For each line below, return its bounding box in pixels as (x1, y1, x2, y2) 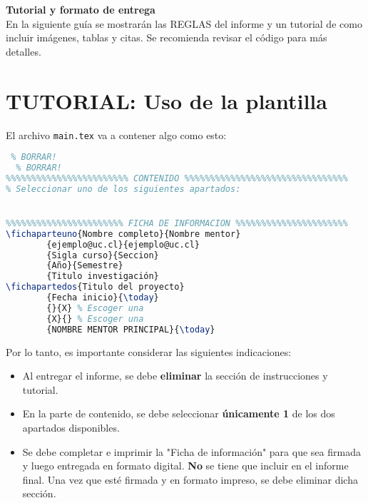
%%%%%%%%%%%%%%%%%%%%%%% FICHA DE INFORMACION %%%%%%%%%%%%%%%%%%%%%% (6, 218, 348, 228)
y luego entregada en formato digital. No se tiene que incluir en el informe (22, 458, 349, 473)
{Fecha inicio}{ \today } (46, 293, 159, 303)
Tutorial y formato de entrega (6, 2, 155, 16)
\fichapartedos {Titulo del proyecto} (6, 282, 185, 293)
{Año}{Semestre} (46, 260, 123, 271)
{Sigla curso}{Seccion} (46, 250, 159, 260)
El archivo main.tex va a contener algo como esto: (6, 127, 227, 142)
